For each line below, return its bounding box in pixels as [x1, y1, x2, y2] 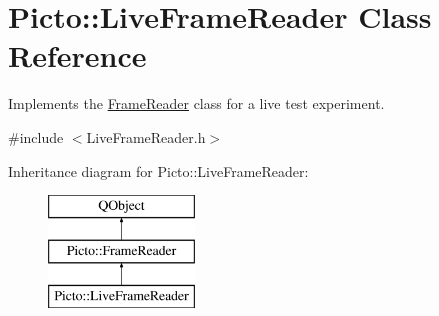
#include [8, 126, 64, 147]
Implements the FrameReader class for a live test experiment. [8, 93, 385, 114]
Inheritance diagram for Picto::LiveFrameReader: [8, 160, 309, 181]
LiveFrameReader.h [86, 126, 206, 147]
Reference [8, 35, 147, 76]
